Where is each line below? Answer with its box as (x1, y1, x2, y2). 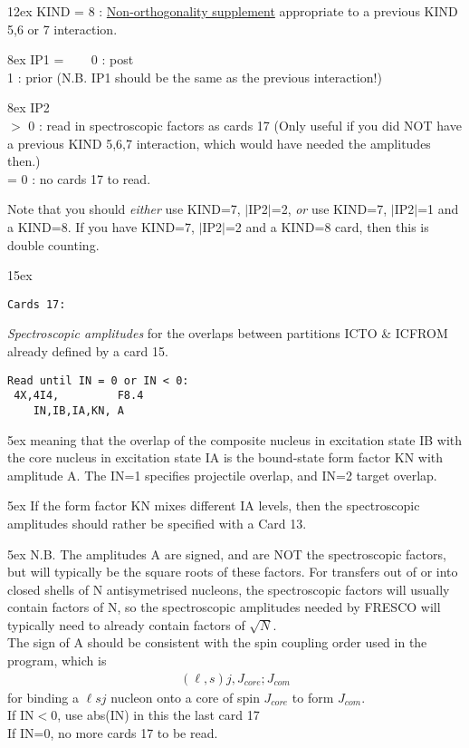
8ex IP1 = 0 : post (7, 50, 134, 69)
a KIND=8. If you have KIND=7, (7, 217, 195, 236)
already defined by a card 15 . (7, 341, 168, 360)
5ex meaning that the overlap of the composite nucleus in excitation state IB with (7, 430, 463, 449)
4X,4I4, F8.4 (14, 389, 144, 403)
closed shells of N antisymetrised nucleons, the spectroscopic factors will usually (7, 579, 450, 598)
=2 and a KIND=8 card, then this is (225, 217, 429, 236)
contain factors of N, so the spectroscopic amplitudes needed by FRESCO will (7, 597, 441, 617)
